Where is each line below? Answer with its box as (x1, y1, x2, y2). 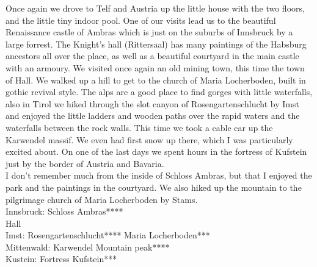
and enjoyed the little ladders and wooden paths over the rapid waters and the (5, 109, 300, 122)
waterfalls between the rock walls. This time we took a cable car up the (5, 121, 273, 133)
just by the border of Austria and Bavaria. (5, 157, 164, 169)
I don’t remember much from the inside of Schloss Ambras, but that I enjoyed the (5, 169, 312, 182)
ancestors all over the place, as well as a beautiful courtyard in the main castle (5, 49, 299, 62)
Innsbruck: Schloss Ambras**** (5, 205, 123, 218)
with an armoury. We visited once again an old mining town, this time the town (5, 61, 305, 74)
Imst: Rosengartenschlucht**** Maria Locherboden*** (5, 229, 210, 241)
